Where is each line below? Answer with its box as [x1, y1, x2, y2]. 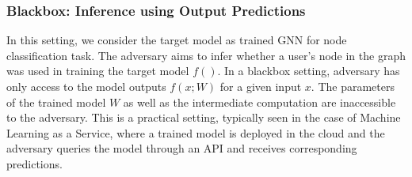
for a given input [219, 78, 302, 94]
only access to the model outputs [6, 78, 166, 94]
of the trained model [6, 93, 106, 110]
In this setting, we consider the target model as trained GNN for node [6, 32, 347, 48]
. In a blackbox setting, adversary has [217, 62, 400, 79]
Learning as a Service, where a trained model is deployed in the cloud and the [6, 124, 385, 141]
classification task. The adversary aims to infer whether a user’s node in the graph [6, 47, 406, 63]
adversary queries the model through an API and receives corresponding [6, 140, 357, 156]
